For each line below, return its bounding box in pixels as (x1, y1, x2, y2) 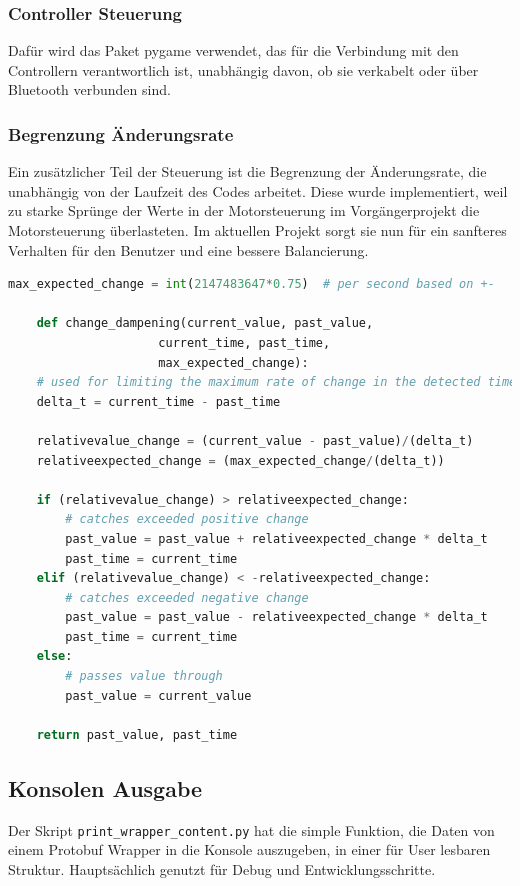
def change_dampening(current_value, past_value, (36, 316, 374, 331)
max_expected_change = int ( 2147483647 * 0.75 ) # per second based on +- (8, 277, 495, 292)
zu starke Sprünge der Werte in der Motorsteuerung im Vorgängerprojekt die (8, 200, 480, 221)
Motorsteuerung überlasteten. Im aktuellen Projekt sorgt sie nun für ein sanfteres (8, 220, 507, 240)
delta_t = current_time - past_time (36, 394, 281, 409)
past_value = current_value (65, 688, 252, 703)
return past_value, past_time (36, 727, 238, 742)
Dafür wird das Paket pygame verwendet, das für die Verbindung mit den (8, 40, 459, 61)
